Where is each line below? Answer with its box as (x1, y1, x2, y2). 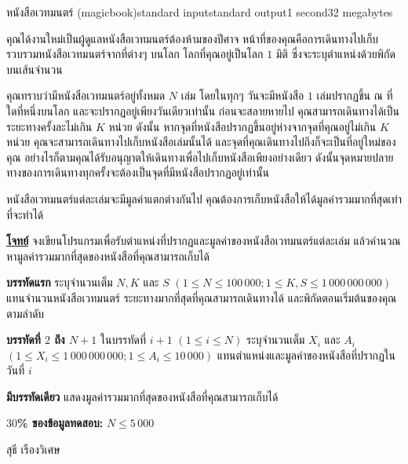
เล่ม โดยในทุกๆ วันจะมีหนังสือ (180, 87, 304, 104)
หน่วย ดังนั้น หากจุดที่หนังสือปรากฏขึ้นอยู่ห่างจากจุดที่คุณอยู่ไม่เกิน (108, 118, 377, 134)
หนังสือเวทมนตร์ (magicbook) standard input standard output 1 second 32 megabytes (6, 4, 393, 20)
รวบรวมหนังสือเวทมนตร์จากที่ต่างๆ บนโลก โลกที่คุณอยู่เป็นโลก (6, 46, 264, 62)
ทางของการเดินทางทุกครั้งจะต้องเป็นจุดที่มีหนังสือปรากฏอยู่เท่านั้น (6, 164, 270, 181)
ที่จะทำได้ (6, 206, 44, 222)
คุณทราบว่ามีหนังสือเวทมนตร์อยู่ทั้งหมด (6, 87, 166, 104)
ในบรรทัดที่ (100, 331, 147, 348)
